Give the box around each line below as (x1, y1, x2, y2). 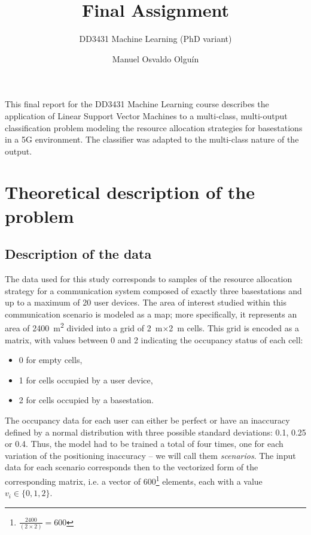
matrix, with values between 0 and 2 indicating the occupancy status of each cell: (5, 333, 303, 346)
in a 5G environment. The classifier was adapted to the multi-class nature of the (5, 133, 299, 146)
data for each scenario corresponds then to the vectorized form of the (5, 461, 258, 473)
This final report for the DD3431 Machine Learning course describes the (5, 98, 269, 110)
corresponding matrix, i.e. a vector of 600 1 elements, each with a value (5, 473, 263, 487)
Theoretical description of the (5, 180, 255, 204)
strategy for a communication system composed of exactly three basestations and (5, 284, 302, 297)
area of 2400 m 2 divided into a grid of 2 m (5, 320, 163, 334)
